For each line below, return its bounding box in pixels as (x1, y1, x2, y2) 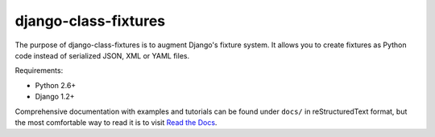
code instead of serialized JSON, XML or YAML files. (14, 50, 189, 60)
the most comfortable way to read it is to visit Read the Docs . (14, 117, 217, 127)
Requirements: (14, 66, 64, 75)
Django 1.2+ (35, 92, 76, 102)
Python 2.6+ (35, 80, 77, 90)
